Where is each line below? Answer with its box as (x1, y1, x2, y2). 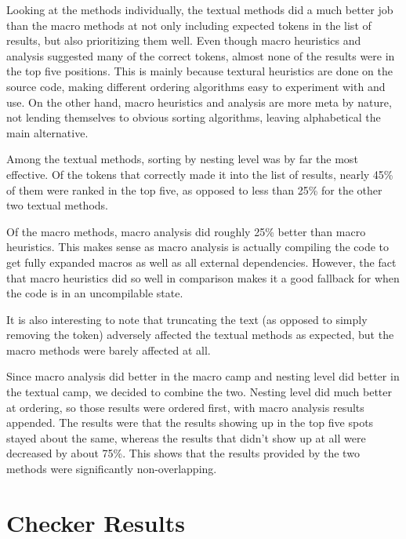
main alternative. (6, 124, 89, 140)
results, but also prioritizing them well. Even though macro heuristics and (6, 32, 361, 49)
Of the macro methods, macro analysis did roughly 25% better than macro (6, 223, 366, 239)
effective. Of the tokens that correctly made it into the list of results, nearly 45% (6, 166, 393, 182)
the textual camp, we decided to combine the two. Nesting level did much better (6, 384, 393, 400)
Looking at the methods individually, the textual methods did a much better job (6, 2, 393, 17)
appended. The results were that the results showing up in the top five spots (6, 414, 374, 431)
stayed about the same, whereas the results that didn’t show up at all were (6, 429, 366, 446)
